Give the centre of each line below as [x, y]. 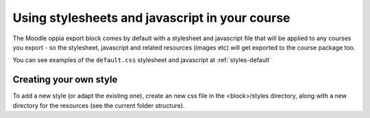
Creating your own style [65, 79]
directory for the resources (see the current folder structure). [99, 105]
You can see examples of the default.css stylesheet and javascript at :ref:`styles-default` [142, 60]
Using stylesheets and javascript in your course [151, 18]
